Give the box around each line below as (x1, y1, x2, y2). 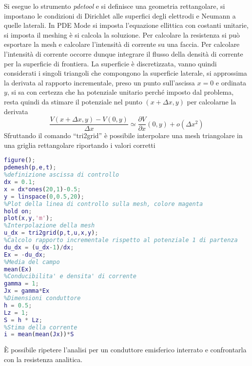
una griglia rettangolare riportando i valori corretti (4, 140, 155, 150)
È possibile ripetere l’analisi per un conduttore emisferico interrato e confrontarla (4, 345, 247, 355)
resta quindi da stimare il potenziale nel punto (4, 96, 142, 106)
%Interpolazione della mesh (4, 222, 95, 229)
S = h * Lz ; (4, 316, 42, 324)
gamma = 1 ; (4, 280, 39, 287)
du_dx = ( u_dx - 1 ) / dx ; (4, 244, 74, 251)
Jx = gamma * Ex (4, 287, 50, 295)
